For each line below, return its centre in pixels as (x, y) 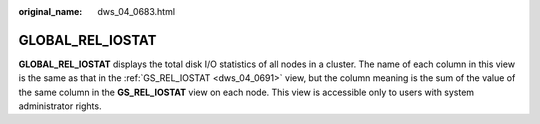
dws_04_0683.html (136, 11)
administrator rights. (60, 106)
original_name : (50, 11)
